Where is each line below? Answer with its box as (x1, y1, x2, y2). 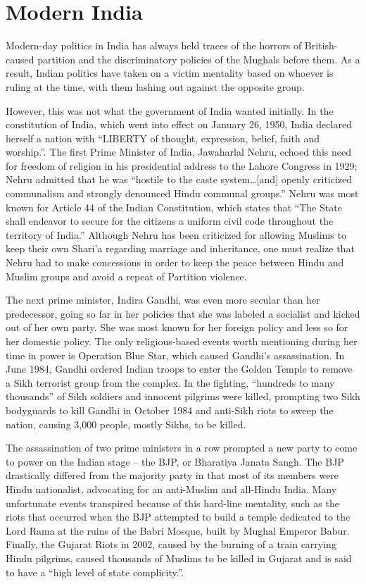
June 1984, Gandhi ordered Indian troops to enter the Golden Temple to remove (6, 361, 353, 376)
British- (304, 38, 338, 53)
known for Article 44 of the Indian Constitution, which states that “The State (6, 199, 342, 214)
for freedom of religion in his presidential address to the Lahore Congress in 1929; (6, 158, 358, 173)
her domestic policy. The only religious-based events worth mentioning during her (6, 334, 358, 348)
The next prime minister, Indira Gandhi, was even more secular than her (6, 292, 320, 307)
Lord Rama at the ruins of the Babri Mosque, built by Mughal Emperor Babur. (6, 523, 350, 538)
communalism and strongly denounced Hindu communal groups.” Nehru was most (6, 186, 359, 201)
